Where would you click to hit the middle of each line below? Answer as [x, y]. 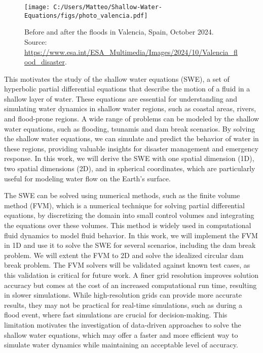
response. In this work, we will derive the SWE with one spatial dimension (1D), [129, 158]
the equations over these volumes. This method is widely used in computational [128, 225]
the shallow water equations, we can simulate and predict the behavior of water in [131, 138]
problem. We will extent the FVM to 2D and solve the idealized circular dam [124, 255]
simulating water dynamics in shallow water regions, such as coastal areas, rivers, [130, 108]
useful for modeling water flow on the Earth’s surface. [87, 178]
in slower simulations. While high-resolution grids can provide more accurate [123, 295]
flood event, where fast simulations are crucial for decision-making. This [116, 315]
